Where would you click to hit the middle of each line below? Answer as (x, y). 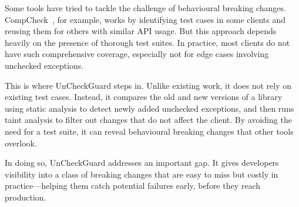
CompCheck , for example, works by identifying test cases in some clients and (145, 19)
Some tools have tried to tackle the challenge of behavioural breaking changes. (145, 8)
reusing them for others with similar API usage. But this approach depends (141, 31)
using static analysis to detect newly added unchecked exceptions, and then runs (149, 108)
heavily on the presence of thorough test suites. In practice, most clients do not (147, 42)
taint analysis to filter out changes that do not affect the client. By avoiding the (148, 120)
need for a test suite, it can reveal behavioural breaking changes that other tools (149, 131)
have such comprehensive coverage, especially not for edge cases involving (137, 54)
